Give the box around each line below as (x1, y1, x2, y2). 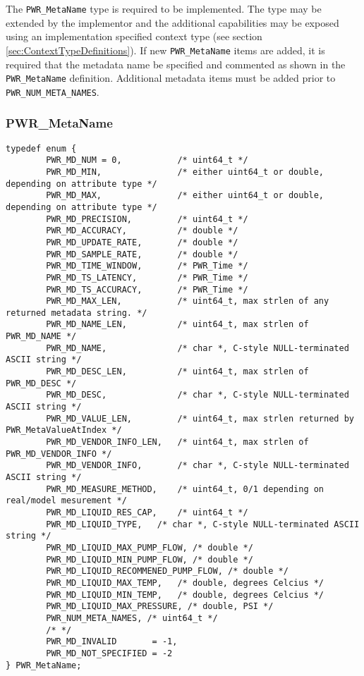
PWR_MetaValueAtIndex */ (6, 425, 122, 436)
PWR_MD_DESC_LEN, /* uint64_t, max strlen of (46, 367, 309, 377)
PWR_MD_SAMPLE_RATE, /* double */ (46, 249, 238, 259)
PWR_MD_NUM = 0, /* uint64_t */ (46, 155, 248, 166)
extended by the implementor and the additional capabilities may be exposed (6, 15, 339, 30)
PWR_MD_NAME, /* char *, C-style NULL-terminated (46, 343, 349, 353)
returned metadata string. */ (6, 307, 147, 318)
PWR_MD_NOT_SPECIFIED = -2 (46, 648, 173, 658)
